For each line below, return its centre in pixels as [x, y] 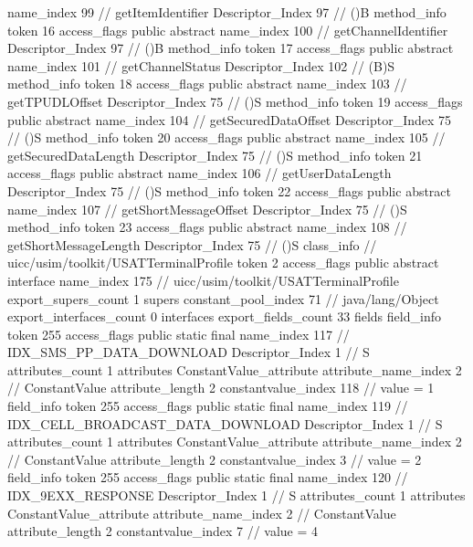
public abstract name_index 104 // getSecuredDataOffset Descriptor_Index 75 [230, 119]
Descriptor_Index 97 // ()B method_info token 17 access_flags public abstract [231, 48]
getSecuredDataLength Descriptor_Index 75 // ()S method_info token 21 [215, 155]
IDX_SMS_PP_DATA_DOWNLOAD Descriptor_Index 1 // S [189, 352]
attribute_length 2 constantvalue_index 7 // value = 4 [163, 531]
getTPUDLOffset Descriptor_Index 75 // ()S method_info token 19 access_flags [235, 101]
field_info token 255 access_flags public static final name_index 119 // [208, 406]
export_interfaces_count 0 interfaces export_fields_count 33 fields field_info [224, 316]
